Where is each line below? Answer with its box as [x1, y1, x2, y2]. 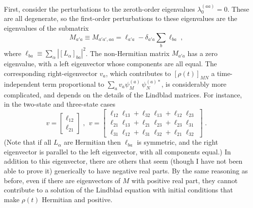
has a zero [187, 48, 217, 58]
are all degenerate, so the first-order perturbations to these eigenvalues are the [4, 13, 237, 23]
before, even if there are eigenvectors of [4, 175, 121, 185]
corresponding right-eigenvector [4, 68, 97, 78]
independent [4, 78, 40, 89]
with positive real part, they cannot [131, 175, 238, 185]
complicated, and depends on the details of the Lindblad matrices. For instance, [4, 89, 242, 99]
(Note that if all [4, 137, 52, 147]
